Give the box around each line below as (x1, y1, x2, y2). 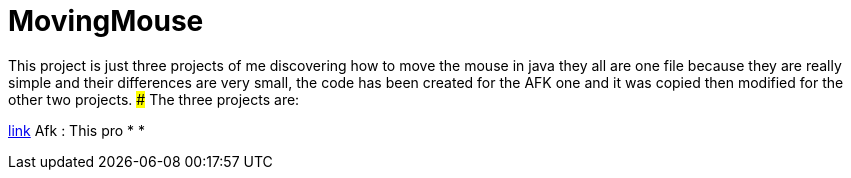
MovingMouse (8, 4, 204, 38)
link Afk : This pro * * (8, 121, 146, 139)
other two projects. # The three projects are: (8, 90, 300, 108)
